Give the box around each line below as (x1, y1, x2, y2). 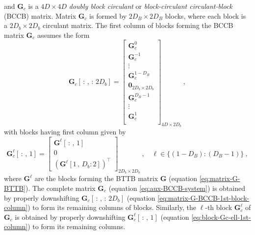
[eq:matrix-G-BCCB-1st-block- (157, 192, 250, 203)
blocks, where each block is (165, 10, 246, 21)
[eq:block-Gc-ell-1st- (191, 211, 251, 222)
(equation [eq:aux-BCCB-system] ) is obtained (108, 183, 245, 193)
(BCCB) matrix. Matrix (4, 10, 76, 21)
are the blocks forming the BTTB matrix (34, 173, 158, 183)
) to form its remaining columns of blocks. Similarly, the (27, 202, 196, 212)
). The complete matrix (25, 183, 96, 193)
